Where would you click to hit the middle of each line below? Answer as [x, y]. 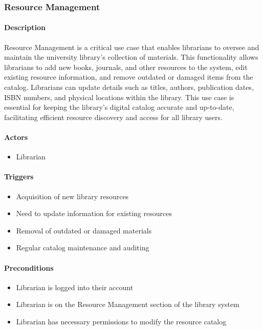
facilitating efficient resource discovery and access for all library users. [113, 117]
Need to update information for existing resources [94, 213]
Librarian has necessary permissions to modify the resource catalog [121, 321]
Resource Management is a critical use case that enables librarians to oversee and [132, 47]
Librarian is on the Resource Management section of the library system [128, 304]
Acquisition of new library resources [72, 196]
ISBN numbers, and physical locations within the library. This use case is [119, 97]
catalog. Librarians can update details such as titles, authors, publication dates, [129, 87]
